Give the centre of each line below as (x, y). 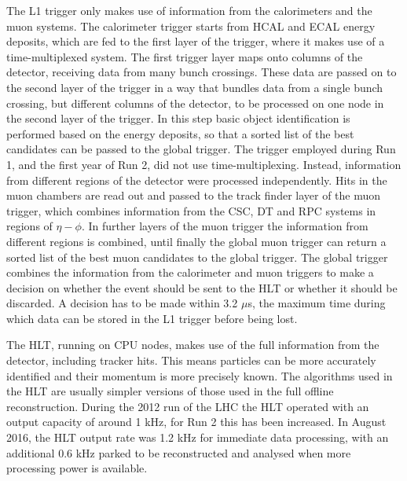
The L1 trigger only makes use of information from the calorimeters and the (189, 10)
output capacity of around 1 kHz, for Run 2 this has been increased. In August (196, 422)
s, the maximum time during (317, 303)
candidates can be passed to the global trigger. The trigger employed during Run (201, 149)
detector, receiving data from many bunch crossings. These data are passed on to (202, 72)
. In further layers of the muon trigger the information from (225, 226)
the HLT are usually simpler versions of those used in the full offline (170, 391)
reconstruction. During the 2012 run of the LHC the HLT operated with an (188, 406)
